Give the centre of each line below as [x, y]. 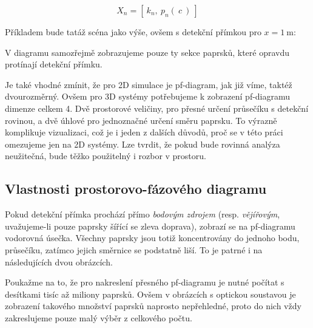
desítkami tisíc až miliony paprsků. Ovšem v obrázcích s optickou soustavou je [150, 294]
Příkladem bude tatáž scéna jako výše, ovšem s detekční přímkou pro [133, 32]
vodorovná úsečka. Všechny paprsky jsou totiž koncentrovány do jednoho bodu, [152, 238]
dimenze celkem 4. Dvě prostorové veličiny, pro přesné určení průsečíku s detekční [157, 108]
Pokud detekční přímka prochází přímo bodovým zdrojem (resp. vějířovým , [143, 214]
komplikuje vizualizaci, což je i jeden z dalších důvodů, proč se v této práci [144, 132]
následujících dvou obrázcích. [59, 261]
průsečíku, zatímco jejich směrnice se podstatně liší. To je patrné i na [134, 249]
